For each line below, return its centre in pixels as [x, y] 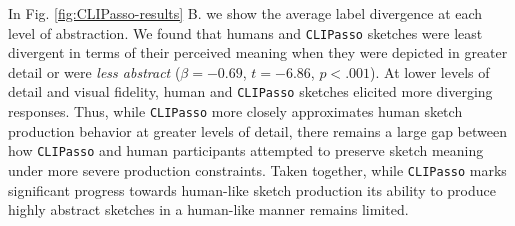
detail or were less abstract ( [94, 71]
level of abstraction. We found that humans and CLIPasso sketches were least [245, 32]
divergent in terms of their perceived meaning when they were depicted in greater [258, 52]
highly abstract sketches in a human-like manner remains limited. [208, 209]
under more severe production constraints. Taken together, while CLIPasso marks [257, 170]
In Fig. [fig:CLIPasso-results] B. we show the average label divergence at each [245, 13]
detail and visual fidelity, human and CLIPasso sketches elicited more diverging [250, 91]
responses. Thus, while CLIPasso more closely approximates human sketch [235, 111]
